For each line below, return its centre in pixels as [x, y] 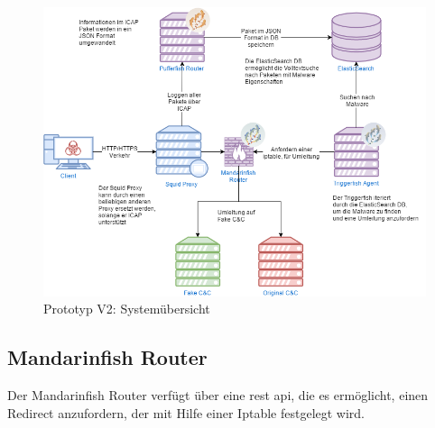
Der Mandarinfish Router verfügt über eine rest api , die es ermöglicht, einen [218, 395]
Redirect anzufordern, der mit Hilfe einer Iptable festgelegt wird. [186, 412]
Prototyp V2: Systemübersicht [127, 309]
